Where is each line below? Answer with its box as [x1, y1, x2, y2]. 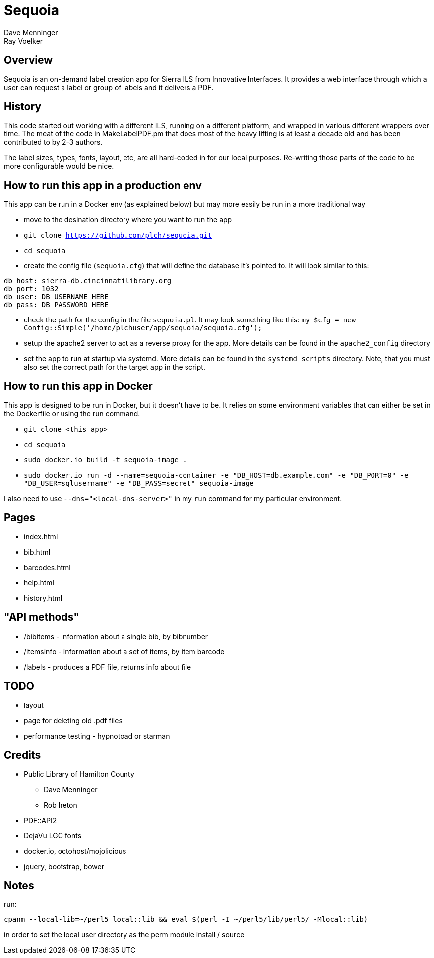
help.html [24, 578, 54, 587]
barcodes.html [24, 563, 71, 572]
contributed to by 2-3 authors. [4, 138, 103, 147]
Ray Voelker [4, 36, 43, 45]
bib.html [24, 547, 51, 556]
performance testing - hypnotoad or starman [24, 731, 170, 740]
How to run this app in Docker [4, 380, 153, 392]
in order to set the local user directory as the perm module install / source [4, 930, 245, 939]
